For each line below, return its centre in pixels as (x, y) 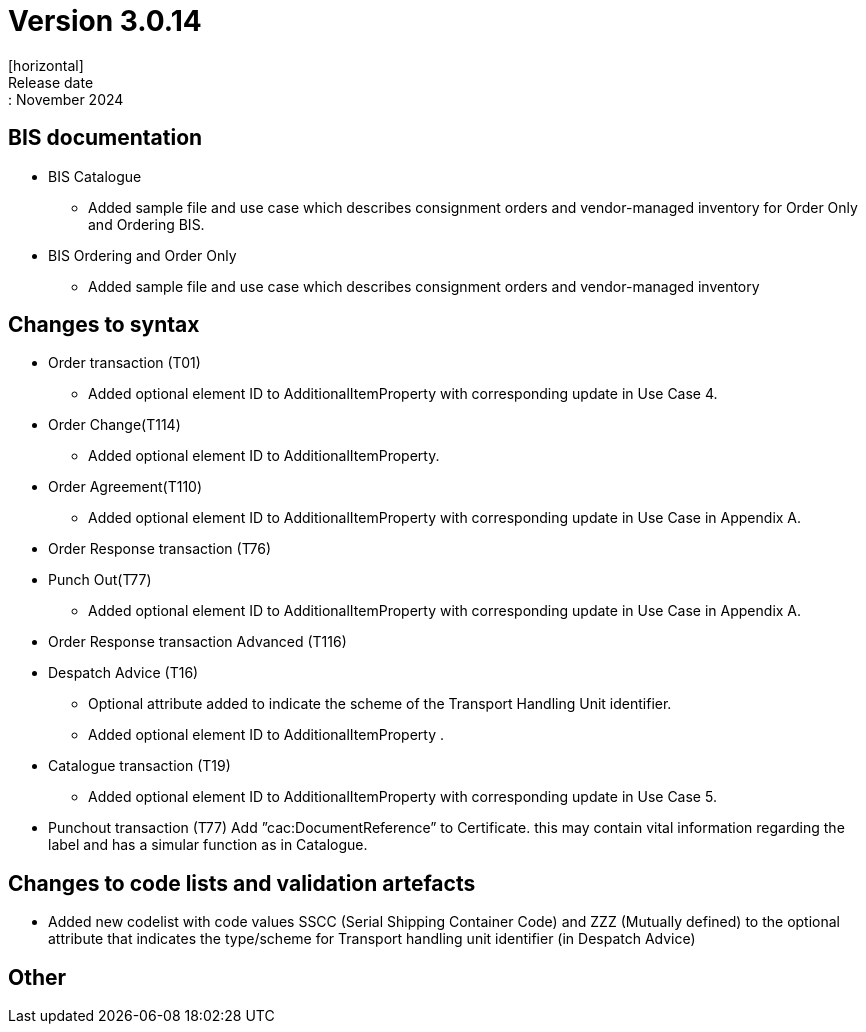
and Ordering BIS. (146, 224)
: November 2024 (66, 99)
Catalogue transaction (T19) (139, 766)
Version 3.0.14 (105, 21)
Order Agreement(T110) (125, 487)
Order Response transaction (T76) (160, 549)
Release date (51, 82)
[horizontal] (46, 65)
